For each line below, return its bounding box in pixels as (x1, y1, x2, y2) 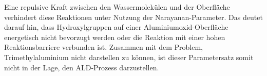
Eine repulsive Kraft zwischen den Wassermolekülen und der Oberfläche (4, 2, 230, 12)
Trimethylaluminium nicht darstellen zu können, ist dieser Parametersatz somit (4, 51, 254, 62)
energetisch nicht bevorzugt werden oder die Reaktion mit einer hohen (4, 31, 225, 42)
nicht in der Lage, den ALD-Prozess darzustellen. (4, 62, 159, 72)
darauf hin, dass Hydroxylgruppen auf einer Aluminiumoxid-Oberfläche (4, 22, 228, 32)
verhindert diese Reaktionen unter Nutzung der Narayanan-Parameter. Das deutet (4, 11, 263, 22)
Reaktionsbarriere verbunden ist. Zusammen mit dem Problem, (4, 42, 203, 52)
